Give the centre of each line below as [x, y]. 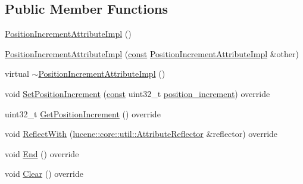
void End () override [42, 153]
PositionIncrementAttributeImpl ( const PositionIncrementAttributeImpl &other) [152, 53]
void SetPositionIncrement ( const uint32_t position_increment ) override [138, 93]
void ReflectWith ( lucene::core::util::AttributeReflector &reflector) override [141, 134]
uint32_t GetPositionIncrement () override [83, 113]
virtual [17, 74]
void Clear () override [44, 174]
